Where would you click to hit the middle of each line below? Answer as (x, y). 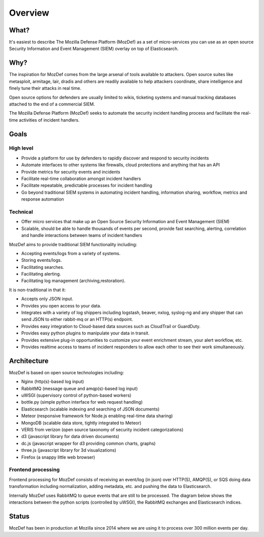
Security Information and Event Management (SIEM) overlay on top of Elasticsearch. (94, 49)
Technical (21, 212)
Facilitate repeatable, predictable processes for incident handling (87, 185)
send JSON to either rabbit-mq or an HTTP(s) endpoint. (77, 319)
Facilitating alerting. (41, 274)
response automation (43, 199)
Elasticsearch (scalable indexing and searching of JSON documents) (90, 409)
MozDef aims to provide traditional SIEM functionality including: (73, 244)
